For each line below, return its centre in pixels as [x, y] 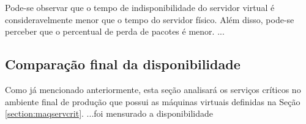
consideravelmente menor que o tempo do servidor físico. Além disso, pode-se [150, 19]
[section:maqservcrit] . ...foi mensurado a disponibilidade [109, 113]
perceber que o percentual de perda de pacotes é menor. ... [115, 31]
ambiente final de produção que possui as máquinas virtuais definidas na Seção [153, 101]
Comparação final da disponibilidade [123, 64]
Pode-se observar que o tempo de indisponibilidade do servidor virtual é [140, 7]
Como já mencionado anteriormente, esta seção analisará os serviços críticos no [153, 89]
